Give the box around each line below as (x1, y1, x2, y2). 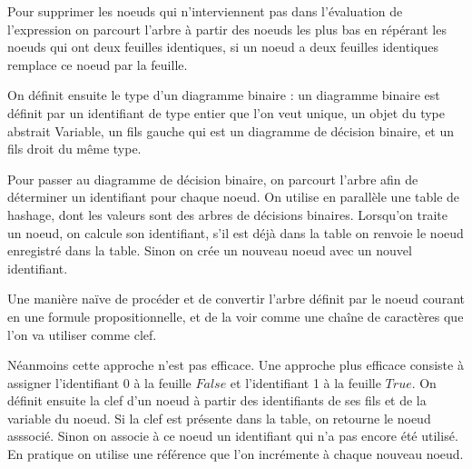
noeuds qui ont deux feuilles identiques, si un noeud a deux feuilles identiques (7, 37, 438, 56)
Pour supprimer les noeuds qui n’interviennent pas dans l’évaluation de (7, 2, 403, 20)
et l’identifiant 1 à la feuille (230, 373, 381, 392)
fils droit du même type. (7, 139, 142, 158)
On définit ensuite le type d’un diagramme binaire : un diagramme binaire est (7, 85, 440, 105)
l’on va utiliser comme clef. (7, 324, 157, 344)
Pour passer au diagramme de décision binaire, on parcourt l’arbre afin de (7, 169, 418, 188)
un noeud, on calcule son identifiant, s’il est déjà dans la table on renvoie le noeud (7, 223, 464, 242)
